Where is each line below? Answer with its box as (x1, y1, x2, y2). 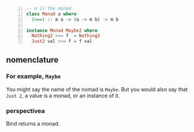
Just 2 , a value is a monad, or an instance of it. (6, 92, 121, 99)
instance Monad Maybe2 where (26, 27, 98, 34)
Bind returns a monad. (6, 120, 60, 127)
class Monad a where (26, 11, 77, 17)
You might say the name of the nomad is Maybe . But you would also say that (6, 85, 188, 93)
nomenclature (6, 55, 59, 65)
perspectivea (6, 107, 45, 115)
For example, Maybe (6, 72, 61, 81)
